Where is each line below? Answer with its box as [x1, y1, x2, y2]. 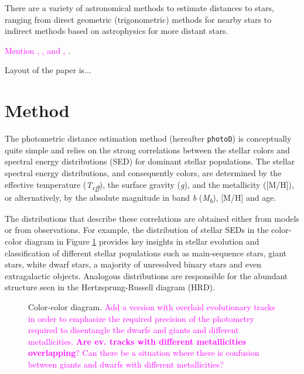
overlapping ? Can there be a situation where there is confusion [28, 346, 259, 359]
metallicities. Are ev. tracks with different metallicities [28, 335, 246, 347]
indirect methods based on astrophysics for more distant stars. [5, 25, 228, 37]
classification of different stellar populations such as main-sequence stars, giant [5, 246, 287, 259]
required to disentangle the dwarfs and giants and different [28, 324, 239, 336]
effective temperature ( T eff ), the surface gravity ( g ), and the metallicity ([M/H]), [5, 178, 294, 192]
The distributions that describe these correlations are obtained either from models [5, 212, 299, 224]
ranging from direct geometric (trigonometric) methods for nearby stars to [5, 13, 272, 25]
